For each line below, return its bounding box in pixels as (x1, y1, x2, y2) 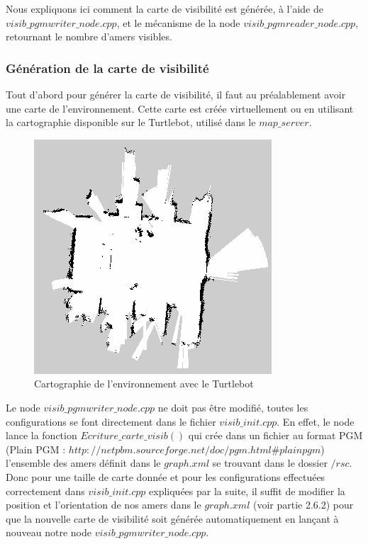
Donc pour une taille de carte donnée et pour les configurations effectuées (6, 469, 325, 484)
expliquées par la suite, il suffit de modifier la (149, 483, 345, 498)
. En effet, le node (277, 414, 355, 429)
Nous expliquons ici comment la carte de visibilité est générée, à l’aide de (6, 1, 323, 16)
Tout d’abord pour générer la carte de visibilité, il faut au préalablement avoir (6, 87, 346, 101)
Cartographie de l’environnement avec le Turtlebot (34, 376, 254, 391)
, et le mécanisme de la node (116, 15, 240, 30)
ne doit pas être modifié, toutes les (157, 399, 308, 414)
